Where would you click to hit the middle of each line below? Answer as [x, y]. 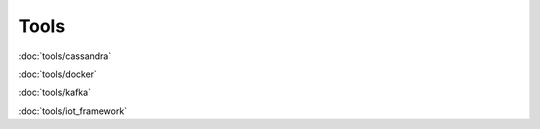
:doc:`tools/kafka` [55, 92]
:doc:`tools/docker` [57, 74]
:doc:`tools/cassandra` [65, 56]
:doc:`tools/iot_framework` [73, 111]
